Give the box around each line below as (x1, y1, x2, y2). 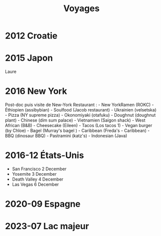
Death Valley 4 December (12, 176, 64, 182)
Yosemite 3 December (12, 171, 57, 177)
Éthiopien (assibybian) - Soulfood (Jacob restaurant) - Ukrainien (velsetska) (5, 107, 157, 113)
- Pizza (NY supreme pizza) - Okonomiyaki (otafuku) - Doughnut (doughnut (5, 112, 156, 118)
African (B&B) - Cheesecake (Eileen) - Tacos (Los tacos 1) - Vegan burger (5, 123, 153, 128)
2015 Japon (5, 53, 53, 64)
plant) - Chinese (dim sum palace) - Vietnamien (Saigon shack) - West (5, 117, 145, 123)
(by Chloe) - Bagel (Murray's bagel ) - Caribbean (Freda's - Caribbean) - (5, 127, 150, 134)
